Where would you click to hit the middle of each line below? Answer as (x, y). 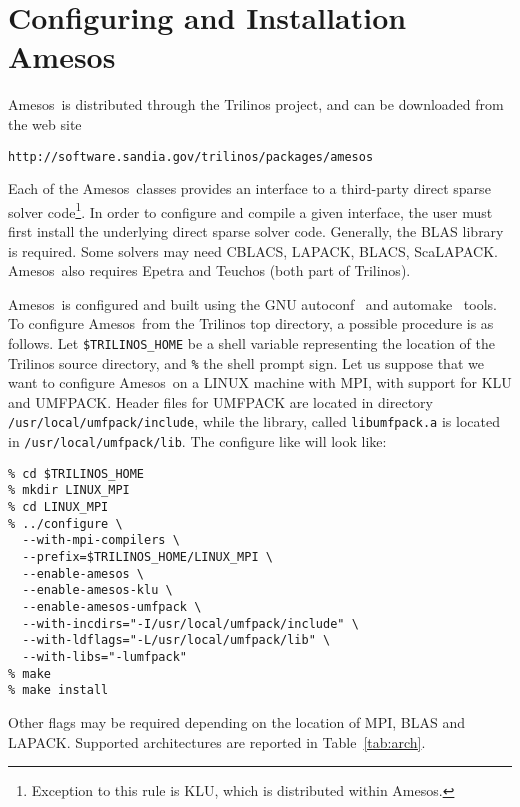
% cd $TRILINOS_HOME (76, 473)
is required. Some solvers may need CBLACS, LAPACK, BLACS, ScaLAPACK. (253, 250)
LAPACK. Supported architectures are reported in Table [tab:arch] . (217, 741)
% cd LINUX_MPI (58, 507)
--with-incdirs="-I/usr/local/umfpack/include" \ (190, 623)
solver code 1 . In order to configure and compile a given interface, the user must (250, 210)
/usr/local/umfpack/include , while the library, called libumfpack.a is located (254, 421)
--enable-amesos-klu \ (97, 590)
